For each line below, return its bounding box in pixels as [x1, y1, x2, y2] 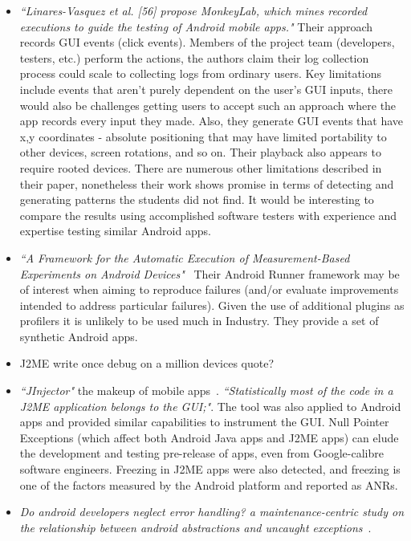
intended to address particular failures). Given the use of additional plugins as [19, 296, 405, 313]
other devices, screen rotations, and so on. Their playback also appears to [19, 144, 381, 161]
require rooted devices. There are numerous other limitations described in [19, 159, 382, 176]
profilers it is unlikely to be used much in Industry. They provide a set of [19, 312, 379, 329]
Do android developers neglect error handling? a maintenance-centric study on [19, 503, 405, 520]
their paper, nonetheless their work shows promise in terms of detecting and [19, 175, 394, 192]
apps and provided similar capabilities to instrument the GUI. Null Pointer [19, 413, 389, 430]
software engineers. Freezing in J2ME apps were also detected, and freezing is [19, 461, 401, 478]
